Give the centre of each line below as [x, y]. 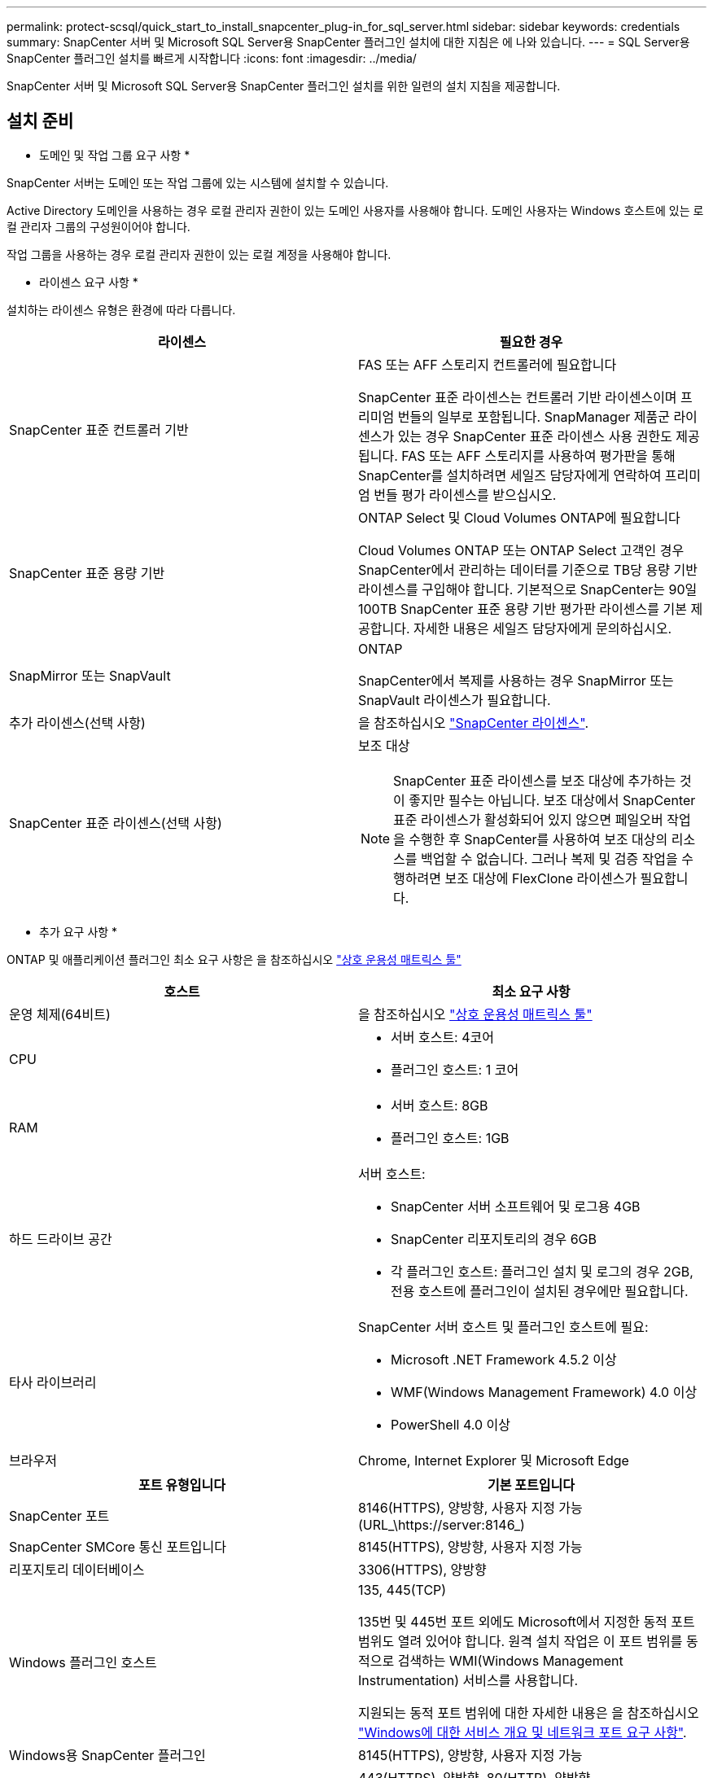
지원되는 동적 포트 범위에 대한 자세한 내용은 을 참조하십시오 [529, 1712]
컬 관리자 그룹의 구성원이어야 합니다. [98, 226]
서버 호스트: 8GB [440, 1105]
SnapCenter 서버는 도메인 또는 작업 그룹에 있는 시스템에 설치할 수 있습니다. [198, 182]
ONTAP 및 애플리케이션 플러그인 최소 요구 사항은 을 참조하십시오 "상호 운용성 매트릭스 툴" [234, 959]
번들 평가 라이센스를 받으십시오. [465, 495]
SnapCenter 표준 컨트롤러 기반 [99, 429]
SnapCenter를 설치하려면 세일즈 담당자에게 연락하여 [510, 475]
